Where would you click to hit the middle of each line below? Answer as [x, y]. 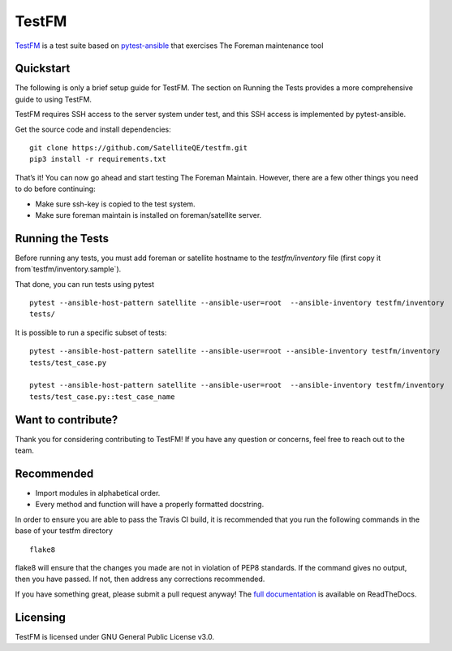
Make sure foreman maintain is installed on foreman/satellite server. [149, 215]
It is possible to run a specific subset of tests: [91, 332]
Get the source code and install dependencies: [93, 129]
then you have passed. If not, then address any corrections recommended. [140, 579]
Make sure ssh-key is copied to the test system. [115, 204]
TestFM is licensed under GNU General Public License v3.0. [115, 636]
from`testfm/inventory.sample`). [68, 269]
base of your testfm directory [64, 531]
